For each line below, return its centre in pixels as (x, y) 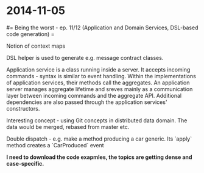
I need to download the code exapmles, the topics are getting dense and (99, 157)
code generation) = (30, 34)
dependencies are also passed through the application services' (87, 102)
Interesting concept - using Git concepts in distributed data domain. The (97, 120)
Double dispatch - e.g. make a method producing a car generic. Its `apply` (99, 139)
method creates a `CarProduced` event (55, 145)
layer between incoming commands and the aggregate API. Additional (94, 95)
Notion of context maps (36, 46)
